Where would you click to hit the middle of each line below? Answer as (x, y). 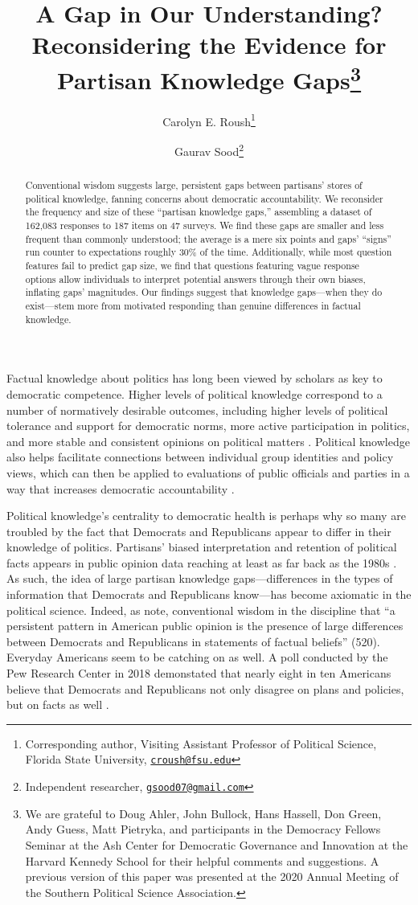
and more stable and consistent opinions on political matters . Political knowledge (208, 441)
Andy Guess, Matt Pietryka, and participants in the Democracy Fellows (203, 829)
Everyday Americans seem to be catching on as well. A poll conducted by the (197, 657)
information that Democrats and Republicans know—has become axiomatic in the (209, 594)
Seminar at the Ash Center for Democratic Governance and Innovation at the (217, 844)
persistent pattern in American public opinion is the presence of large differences (205, 626)
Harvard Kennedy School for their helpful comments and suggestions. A (202, 860)
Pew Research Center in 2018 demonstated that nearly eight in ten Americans (199, 673)
